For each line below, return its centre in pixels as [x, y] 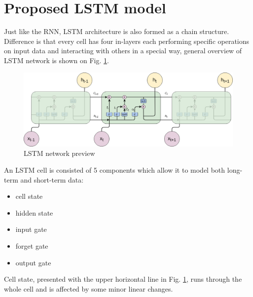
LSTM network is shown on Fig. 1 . [56, 60]
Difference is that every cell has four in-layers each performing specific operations [127, 41]
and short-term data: [52, 179]
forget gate [32, 245]
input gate [31, 229]
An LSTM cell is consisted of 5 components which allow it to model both [115, 169]
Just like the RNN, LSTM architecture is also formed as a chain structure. [117, 31]
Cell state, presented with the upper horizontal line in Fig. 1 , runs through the [123, 279]
